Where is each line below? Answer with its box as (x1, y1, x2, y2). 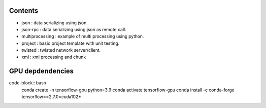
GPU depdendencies (9, 67, 74, 75)
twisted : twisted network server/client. (21, 47, 101, 53)
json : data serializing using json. (21, 20, 88, 26)
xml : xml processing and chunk (21, 54, 86, 60)
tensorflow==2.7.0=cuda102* (21, 94, 81, 100)
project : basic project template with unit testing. (21, 40, 120, 46)
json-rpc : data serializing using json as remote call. (21, 26, 127, 32)
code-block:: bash (9, 80, 46, 86)
